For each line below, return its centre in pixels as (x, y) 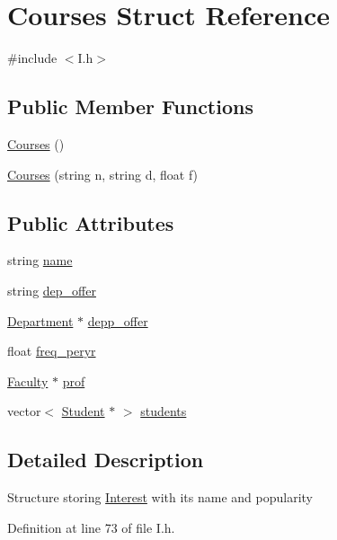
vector (24, 411)
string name (40, 260)
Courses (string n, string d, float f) (103, 174)
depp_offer (118, 320)
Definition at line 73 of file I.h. (91, 527)
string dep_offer (52, 290)
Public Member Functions (130, 106)
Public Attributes (91, 222)
